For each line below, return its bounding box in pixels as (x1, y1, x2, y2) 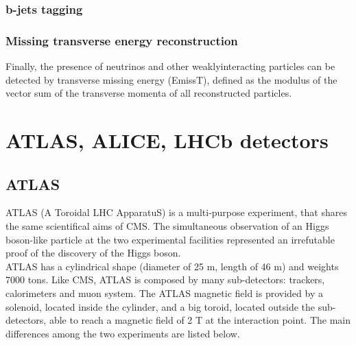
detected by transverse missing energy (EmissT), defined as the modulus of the (5, 72, 337, 86)
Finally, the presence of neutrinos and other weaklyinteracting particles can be (5, 59, 335, 73)
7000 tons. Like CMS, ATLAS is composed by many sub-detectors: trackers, (5, 272, 325, 287)
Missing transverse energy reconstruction (5, 32, 238, 49)
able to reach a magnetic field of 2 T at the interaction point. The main (49, 313, 351, 327)
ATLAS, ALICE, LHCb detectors (5, 126, 329, 154)
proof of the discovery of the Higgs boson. (5, 246, 181, 260)
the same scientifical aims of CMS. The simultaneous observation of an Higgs (5, 219, 329, 233)
